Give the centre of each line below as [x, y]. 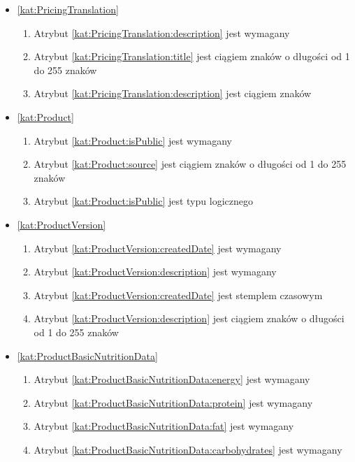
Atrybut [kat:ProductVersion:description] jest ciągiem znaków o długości [189, 318]
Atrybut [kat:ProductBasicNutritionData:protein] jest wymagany [173, 402]
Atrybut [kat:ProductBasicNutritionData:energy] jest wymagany [172, 379]
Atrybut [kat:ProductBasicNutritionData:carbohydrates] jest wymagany [188, 449]
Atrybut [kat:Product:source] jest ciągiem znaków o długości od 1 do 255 [190, 164]
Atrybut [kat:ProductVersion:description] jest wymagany [155, 272]
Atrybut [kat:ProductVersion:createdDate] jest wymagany [158, 248]
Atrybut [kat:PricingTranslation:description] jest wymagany [162, 33]
